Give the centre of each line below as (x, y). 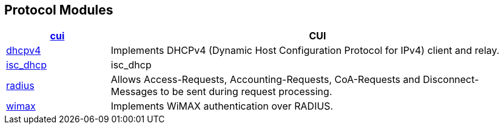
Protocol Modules (59, 10)
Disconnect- (451, 80)
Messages (134, 92)
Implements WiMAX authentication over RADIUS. (222, 106)
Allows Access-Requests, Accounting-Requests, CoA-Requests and (265, 80)
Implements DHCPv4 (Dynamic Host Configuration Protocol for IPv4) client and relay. (305, 51)
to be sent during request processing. (246, 92)
